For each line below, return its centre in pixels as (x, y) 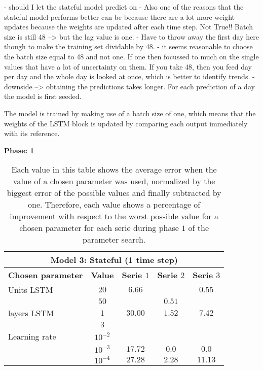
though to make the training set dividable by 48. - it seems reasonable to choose (128, 46)
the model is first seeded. (43, 96)
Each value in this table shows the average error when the (114, 170)
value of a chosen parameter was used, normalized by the (114, 181)
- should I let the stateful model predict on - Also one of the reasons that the (124, 7)
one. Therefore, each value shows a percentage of (114, 205)
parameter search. (114, 240)
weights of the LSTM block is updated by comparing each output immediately (126, 123)
